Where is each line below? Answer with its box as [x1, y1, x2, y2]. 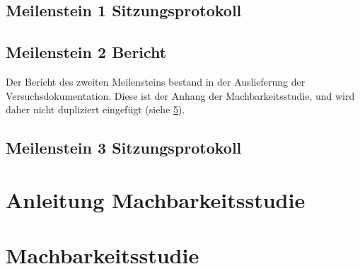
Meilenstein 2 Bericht [6, 41, 167, 63]
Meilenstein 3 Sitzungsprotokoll [6, 137, 242, 159]
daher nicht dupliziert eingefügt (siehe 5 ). [6, 102, 185, 117]
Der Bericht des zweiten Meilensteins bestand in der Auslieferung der [6, 74, 306, 88]
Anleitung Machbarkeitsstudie [6, 185, 306, 214]
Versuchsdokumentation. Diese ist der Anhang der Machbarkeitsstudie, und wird [6, 88, 355, 103]
